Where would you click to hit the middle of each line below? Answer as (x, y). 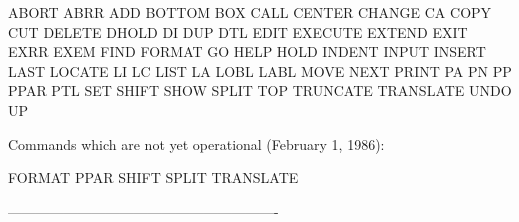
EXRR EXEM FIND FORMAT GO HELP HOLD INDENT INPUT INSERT (247, 51)
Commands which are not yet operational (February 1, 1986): (196, 143)
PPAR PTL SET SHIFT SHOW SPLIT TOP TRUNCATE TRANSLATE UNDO (260, 90)
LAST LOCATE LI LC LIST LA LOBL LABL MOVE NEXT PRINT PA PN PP (260, 70)
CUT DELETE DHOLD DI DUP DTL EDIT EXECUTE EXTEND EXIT (238, 31)
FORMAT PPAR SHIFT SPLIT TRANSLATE (153, 177)
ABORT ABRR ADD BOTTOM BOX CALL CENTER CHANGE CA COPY (250, 12)
